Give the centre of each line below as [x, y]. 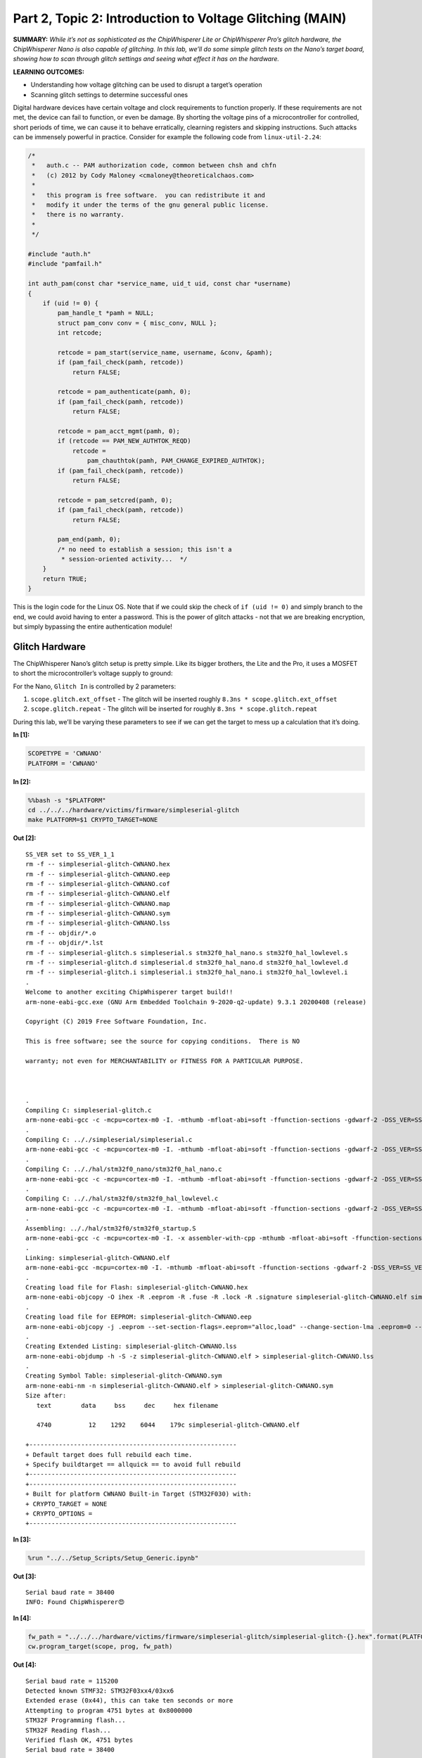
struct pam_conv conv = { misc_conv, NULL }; [137, 323]
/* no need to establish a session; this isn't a [145, 549]
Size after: [46, 1396]
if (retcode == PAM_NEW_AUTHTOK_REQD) [124, 441]
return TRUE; [65, 579]
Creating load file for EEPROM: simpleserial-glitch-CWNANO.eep [139, 1317]
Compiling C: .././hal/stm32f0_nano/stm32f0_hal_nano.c [124, 1169]
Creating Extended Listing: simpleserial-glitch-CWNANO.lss [131, 1346]
